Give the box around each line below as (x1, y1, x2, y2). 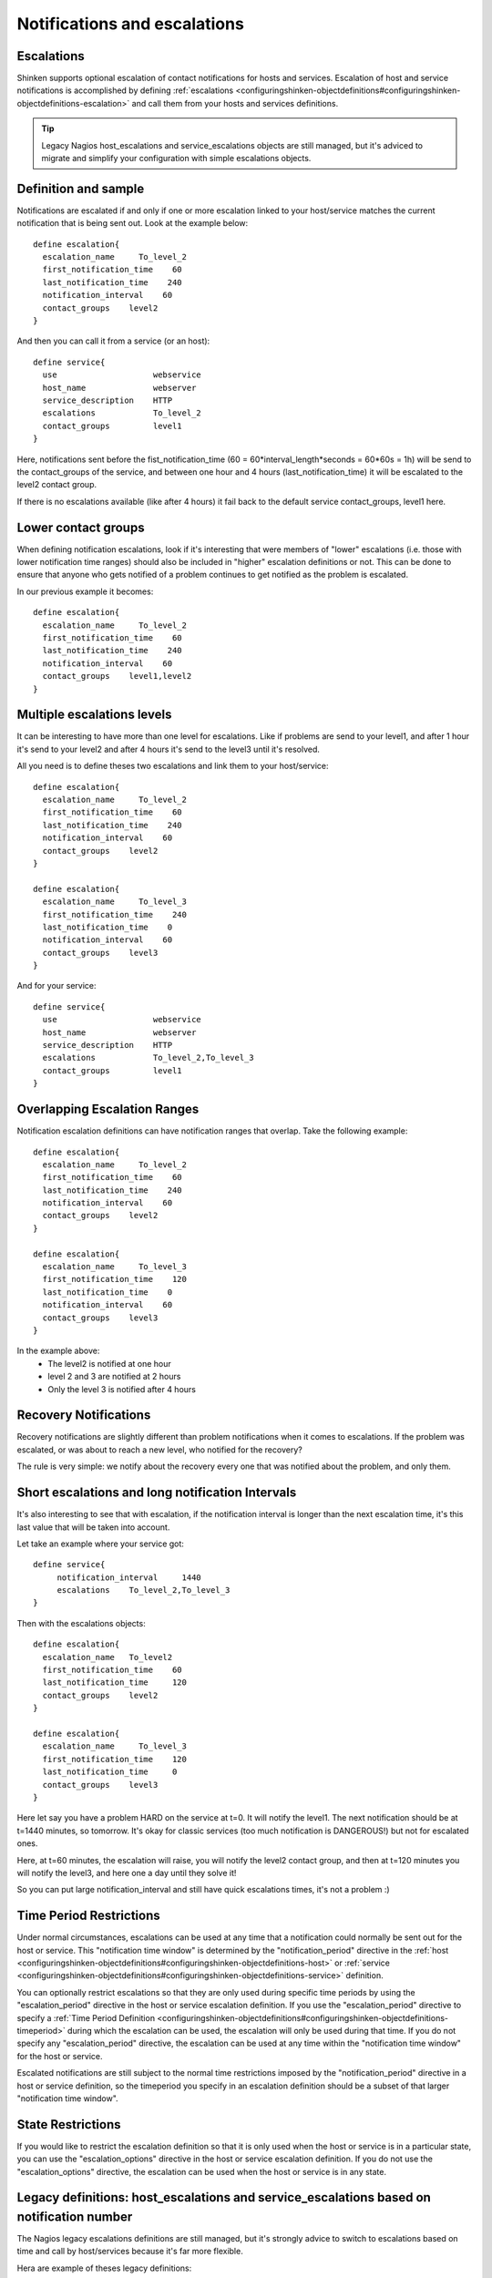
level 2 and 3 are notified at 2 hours (47, 1371, 181, 1382)
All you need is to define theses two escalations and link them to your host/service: (16, 761, 329, 772)
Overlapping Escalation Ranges (16, 1102, 200, 1117)
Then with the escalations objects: (16, 1617, 146, 1628)
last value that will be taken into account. (16, 1522, 170, 1533)
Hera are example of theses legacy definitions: (16, 2263, 192, 2273)
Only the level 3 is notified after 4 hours (47, 1383, 196, 1394)
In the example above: (16, 1345, 100, 1357)
